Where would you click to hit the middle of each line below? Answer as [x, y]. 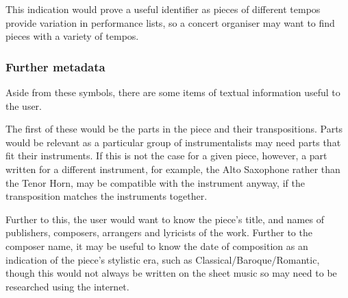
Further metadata [55, 66]
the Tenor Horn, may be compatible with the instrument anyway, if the [155, 182]
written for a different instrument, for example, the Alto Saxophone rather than [173, 169]
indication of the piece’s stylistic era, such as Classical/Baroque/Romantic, [163, 259]
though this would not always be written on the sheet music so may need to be [171, 273]
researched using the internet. [67, 286]
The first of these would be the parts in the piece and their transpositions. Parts [174, 129]
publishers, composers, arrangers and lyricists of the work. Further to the [159, 232]
